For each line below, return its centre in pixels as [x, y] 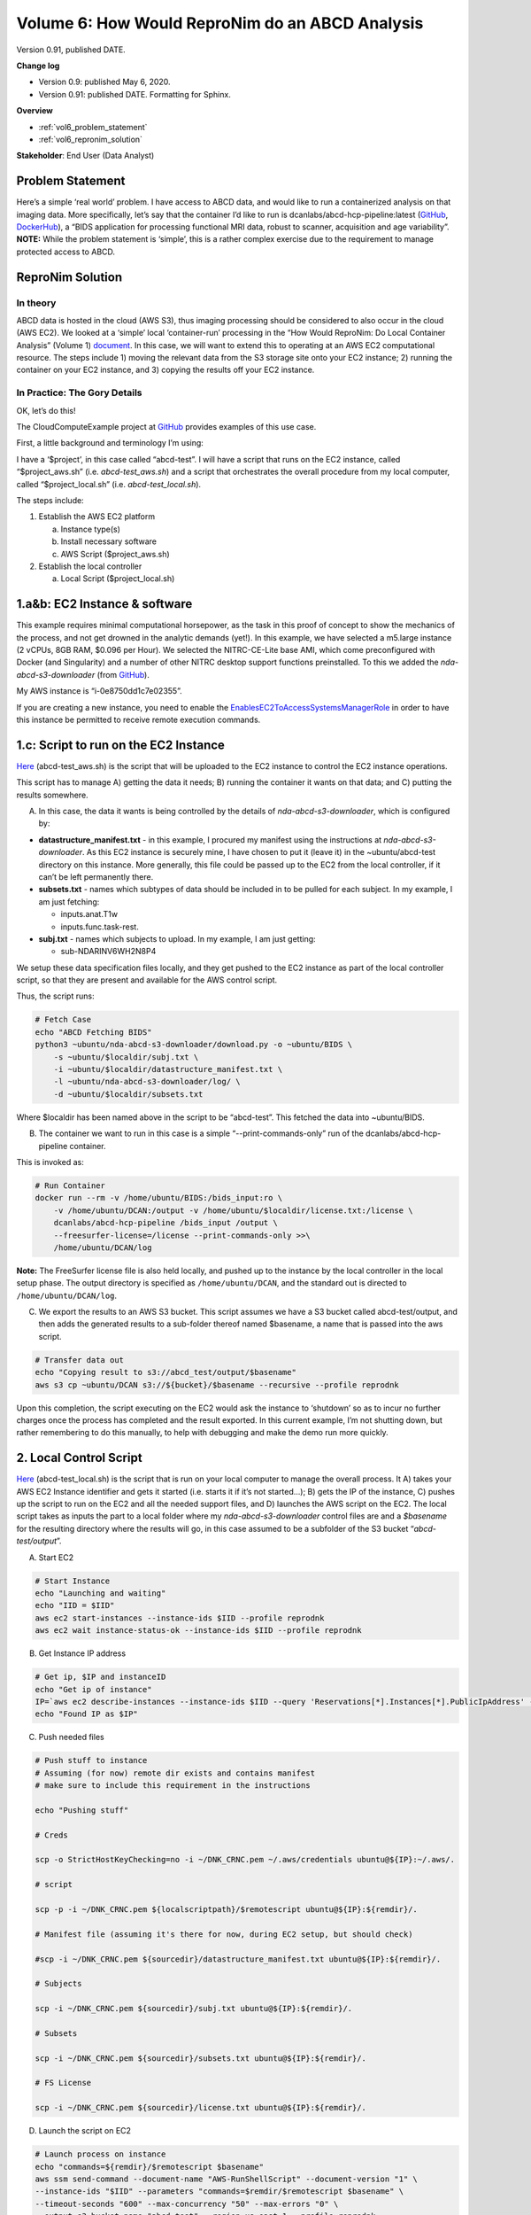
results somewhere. [52, 795]
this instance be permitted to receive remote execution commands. [139, 719]
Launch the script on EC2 [85, 2131]
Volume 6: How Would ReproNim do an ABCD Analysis [220, 23]
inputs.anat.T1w [89, 914]
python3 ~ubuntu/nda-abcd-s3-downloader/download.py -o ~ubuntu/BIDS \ [194, 1045]
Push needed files [72, 1737]
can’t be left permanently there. [96, 876]
